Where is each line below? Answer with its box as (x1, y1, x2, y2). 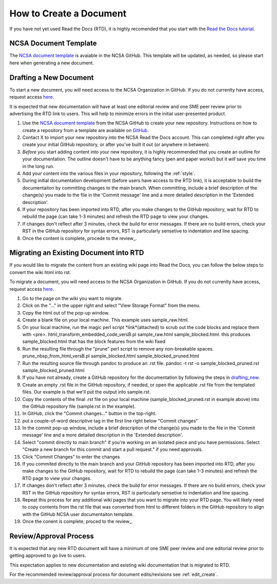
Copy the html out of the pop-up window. (22, 309, 110, 316)
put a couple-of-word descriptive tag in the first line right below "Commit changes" (22, 417, 199, 424)
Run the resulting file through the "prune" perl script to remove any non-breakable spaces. (22, 345, 214, 352)
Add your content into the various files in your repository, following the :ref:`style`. (22, 170, 196, 177)
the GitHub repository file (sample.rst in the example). (22, 403, 136, 409)
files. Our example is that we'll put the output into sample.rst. (22, 389, 151, 395)
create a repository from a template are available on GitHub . (22, 127, 149, 133)
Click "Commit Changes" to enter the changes (22, 453, 120, 460)
